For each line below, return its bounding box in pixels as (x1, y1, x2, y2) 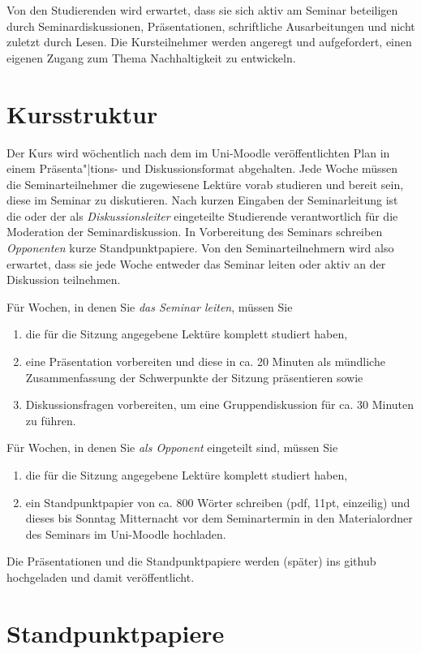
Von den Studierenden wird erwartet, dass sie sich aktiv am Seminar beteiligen (6, 2, 398, 18)
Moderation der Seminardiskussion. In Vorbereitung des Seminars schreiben (6, 223, 383, 240)
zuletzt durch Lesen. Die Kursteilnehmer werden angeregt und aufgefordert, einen (6, 33, 412, 50)
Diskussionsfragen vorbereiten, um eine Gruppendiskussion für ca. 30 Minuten (25, 396, 415, 413)
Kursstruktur (6, 97, 158, 130)
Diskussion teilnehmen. (6, 271, 121, 288)
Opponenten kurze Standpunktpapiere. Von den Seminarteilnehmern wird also (6, 239, 394, 256)
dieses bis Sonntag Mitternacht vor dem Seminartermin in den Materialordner (25, 510, 413, 527)
